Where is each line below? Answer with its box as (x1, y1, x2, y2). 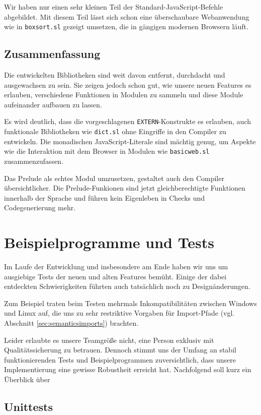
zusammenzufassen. (4, 155, 64, 166)
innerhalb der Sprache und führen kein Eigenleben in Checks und (4, 192, 205, 203)
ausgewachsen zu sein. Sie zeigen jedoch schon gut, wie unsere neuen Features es (4, 79, 251, 90)
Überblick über (4, 374, 50, 385)
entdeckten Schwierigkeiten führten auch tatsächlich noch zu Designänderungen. (4, 281, 250, 291)
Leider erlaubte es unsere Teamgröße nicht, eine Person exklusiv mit (4, 334, 214, 345)
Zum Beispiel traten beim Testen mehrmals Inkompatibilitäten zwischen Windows (4, 298, 257, 308)
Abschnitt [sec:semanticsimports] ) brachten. (4, 318, 139, 328)
